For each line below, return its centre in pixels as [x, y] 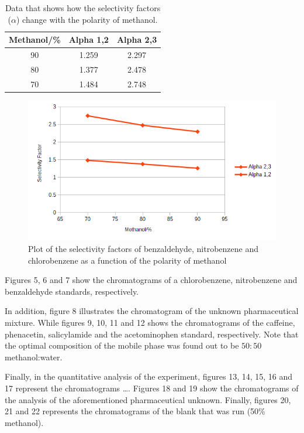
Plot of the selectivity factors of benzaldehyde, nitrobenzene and [144, 249]
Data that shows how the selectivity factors [83, 8]
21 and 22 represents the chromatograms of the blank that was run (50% [135, 411]
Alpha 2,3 [137, 40]
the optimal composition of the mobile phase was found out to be [122, 345]
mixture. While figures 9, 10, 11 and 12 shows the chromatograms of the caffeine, [150, 323]
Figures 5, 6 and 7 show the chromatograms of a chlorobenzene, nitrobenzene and [151, 280]
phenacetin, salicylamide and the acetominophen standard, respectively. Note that [152, 334]
